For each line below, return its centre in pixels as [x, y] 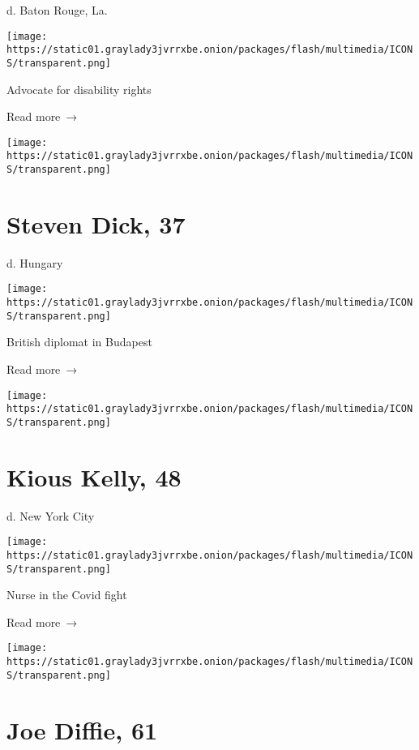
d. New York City [51, 515]
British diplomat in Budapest [79, 342]
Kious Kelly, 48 [94, 476]
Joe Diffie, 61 [82, 729]
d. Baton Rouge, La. [57, 10]
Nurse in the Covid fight [67, 595]
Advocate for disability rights [79, 89]
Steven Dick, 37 [96, 223]
